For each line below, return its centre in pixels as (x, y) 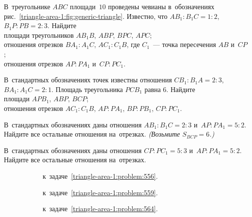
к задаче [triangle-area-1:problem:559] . (100, 192)
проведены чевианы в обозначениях (161, 6)
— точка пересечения (184, 44)
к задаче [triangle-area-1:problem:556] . (100, 176)
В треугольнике (27, 6)
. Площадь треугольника (87, 89)
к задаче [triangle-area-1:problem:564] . (100, 209)
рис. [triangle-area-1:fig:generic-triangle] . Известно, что (86, 16)
